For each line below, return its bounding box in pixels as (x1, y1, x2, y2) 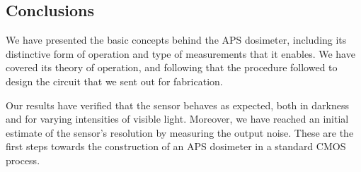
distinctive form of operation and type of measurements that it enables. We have (6, 46, 355, 61)
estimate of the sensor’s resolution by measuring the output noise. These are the (6, 125, 354, 140)
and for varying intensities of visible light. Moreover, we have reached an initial (6, 111, 349, 126)
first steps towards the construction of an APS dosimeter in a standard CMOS (6, 139, 346, 154)
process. (6, 152, 40, 167)
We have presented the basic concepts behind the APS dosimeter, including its (6, 32, 347, 47)
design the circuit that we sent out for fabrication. (6, 73, 223, 88)
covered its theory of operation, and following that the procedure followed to (6, 60, 338, 75)
